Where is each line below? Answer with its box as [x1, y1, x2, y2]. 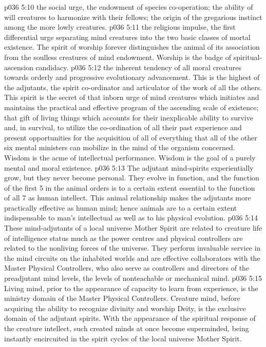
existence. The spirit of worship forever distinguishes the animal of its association [4, 42, 260, 52]
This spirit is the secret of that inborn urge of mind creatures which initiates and [4, 92, 259, 103]
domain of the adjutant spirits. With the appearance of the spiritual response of [4, 313, 256, 323]
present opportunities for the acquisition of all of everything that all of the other [4, 132, 257, 142]
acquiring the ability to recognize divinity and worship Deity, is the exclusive [4, 302, 246, 313]
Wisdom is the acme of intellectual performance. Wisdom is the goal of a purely [4, 152, 256, 162]
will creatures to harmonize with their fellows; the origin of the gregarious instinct [4, 11, 262, 22]
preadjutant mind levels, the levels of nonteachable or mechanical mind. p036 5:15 [4, 273, 262, 283]
